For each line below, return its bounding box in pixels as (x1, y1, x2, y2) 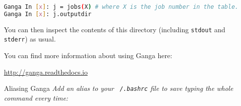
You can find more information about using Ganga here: (4, 50, 173, 61)
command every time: (4, 92, 68, 103)
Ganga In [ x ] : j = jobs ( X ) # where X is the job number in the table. (4, 3, 239, 10)
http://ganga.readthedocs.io (4, 66, 88, 77)
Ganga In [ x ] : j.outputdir (4, 10, 92, 18)
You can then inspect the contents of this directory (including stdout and (4, 24, 225, 34)
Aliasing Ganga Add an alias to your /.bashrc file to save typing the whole (4, 83, 233, 93)
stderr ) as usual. (4, 34, 56, 44)
